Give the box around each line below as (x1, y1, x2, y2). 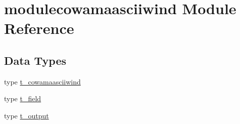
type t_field (4, 93, 41, 104)
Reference (4, 18, 74, 38)
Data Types (4, 52, 66, 68)
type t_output (4, 110, 49, 120)
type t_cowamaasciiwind (4, 76, 81, 87)
